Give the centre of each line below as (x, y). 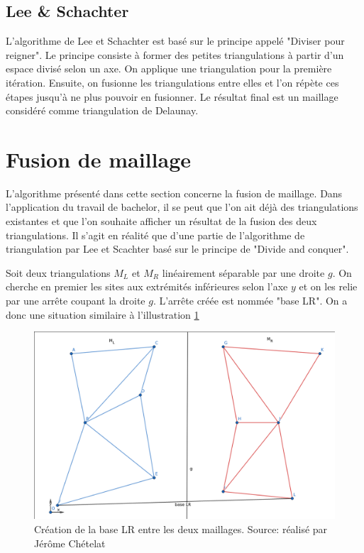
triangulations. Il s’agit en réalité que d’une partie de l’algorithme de (155, 235)
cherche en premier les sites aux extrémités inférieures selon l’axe (147, 286)
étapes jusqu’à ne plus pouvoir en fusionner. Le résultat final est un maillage (172, 96)
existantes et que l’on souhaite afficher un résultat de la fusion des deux (161, 221)
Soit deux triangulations (58, 272)
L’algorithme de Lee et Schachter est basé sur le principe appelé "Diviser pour (175, 41)
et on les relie (328, 286)
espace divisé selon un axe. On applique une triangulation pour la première (169, 69)
